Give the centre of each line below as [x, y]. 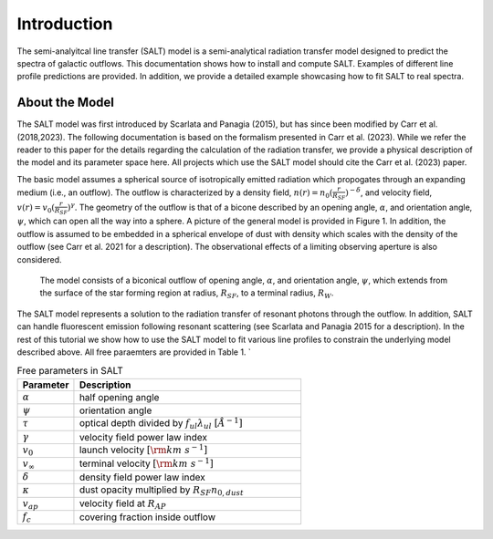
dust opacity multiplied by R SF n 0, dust [161, 491]
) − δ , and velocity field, [389, 192]
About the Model [65, 103]
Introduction [65, 24]
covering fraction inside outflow [147, 517]
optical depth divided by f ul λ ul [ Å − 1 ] [161, 424]
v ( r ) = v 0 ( [36, 208]
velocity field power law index [143, 438]
